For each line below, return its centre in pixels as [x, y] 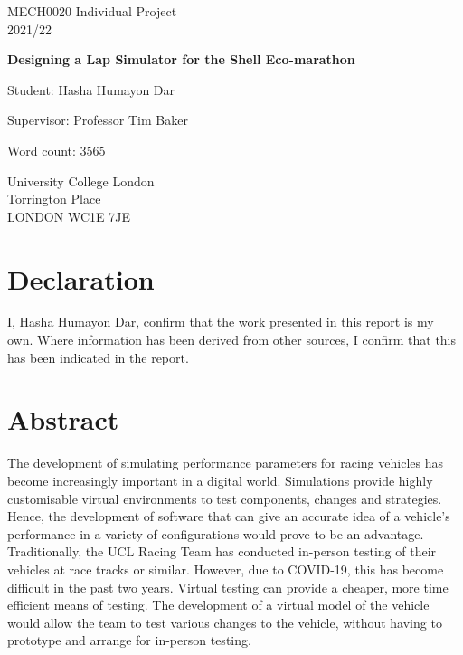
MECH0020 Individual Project [92, 11]
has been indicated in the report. [98, 357]
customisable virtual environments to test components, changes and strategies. [225, 498]
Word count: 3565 [57, 150]
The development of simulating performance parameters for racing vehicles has [225, 463]
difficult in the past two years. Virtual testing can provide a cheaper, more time [228, 587]
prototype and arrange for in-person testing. [129, 640]
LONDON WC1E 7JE [69, 216]
